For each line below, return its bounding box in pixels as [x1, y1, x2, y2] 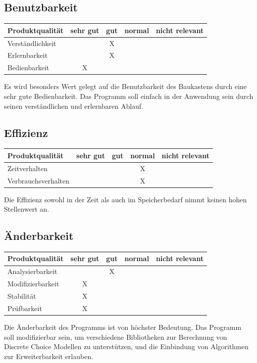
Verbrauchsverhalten [7, 175, 70, 185]
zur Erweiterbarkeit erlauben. [4, 351, 94, 361]
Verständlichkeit [7, 38, 56, 48]
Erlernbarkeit [7, 50, 48, 60]
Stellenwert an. [4, 204, 50, 214]
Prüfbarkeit [7, 303, 42, 313]
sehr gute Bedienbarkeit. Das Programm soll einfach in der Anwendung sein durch [4, 91, 254, 101]
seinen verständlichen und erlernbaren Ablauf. [4, 100, 144, 111]
